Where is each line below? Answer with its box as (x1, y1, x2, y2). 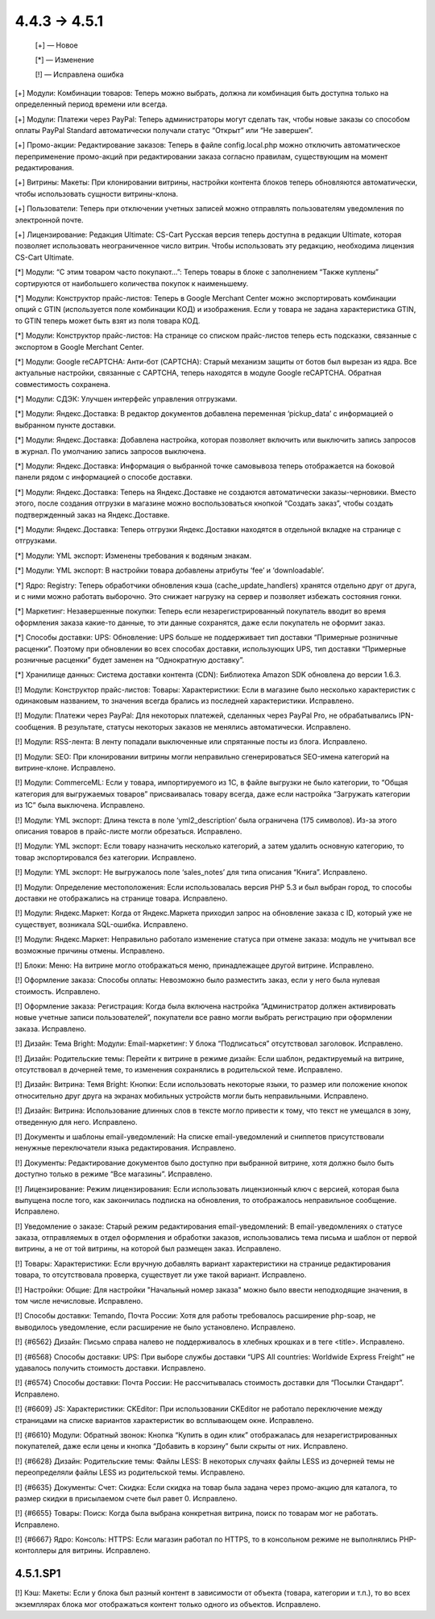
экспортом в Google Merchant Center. (14, 342, 144, 352)
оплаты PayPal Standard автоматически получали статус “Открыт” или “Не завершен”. (14, 125, 313, 135)
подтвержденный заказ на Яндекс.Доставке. (14, 510, 170, 519)
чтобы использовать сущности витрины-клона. (14, 189, 179, 198)
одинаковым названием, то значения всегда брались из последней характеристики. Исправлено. (14, 696, 354, 705)
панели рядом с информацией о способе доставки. (14, 472, 193, 482)
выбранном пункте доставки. (14, 420, 116, 430)
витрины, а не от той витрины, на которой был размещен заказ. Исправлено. (14, 1244, 282, 1254)
